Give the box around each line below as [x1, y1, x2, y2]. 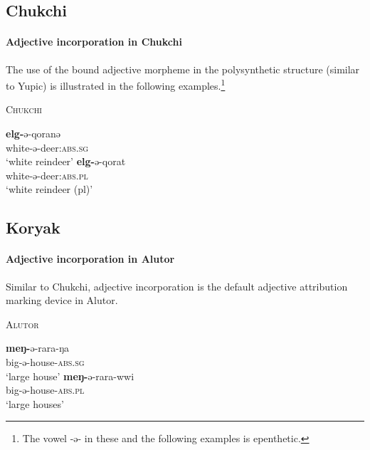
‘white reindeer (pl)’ [6, 182, 93, 197]
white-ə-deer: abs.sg [6, 140, 89, 155]
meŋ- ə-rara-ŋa [6, 340, 70, 355]
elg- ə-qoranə [6, 126, 61, 141]
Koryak [6, 216, 60, 239]
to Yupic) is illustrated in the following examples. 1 [6, 76, 226, 93]
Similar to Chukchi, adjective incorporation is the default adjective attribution [6, 278, 348, 293]
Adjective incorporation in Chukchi [6, 34, 182, 49]
